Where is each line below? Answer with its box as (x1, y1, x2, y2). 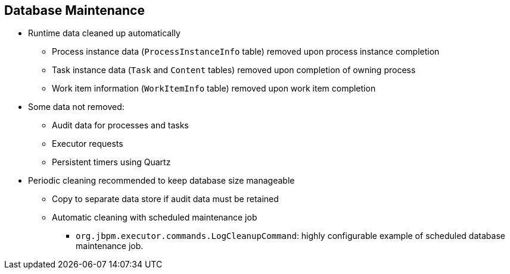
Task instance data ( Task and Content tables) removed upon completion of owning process (52, 65, 416, 75)
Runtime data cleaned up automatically (28, 28, 181, 39)
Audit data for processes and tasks (52, 120, 189, 131)
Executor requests (52, 138, 123, 149)
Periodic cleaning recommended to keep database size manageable (28, 175, 295, 186)
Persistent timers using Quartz (52, 157, 171, 168)
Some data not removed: (28, 102, 125, 112)
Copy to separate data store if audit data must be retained (52, 194, 279, 204)
